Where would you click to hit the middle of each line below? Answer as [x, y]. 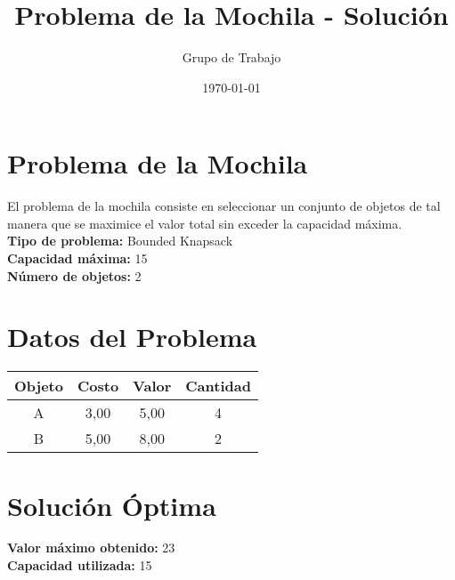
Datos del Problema [132, 337]
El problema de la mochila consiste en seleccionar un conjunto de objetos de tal [224, 206]
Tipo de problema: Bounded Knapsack [120, 241]
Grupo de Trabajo [232, 57]
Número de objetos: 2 [74, 275]
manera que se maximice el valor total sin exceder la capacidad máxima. [205, 223]
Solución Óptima [112, 505]
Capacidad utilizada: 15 [80, 565]
